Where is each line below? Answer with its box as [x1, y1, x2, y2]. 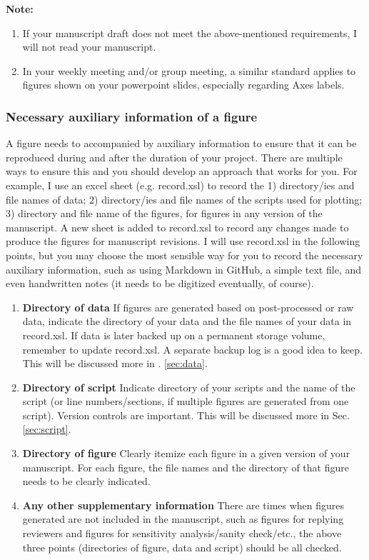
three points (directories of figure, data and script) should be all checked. [22, 539, 342, 554]
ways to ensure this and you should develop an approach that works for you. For [6, 164, 358, 179]
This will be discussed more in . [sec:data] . [22, 356, 208, 371]
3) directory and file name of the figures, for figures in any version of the [6, 206, 323, 221]
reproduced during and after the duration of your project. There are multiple [6, 149, 343, 164]
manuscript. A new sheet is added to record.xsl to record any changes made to [6, 219, 349, 234]
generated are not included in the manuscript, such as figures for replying [22, 511, 344, 526]
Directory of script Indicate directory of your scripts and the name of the [22, 379, 355, 394]
